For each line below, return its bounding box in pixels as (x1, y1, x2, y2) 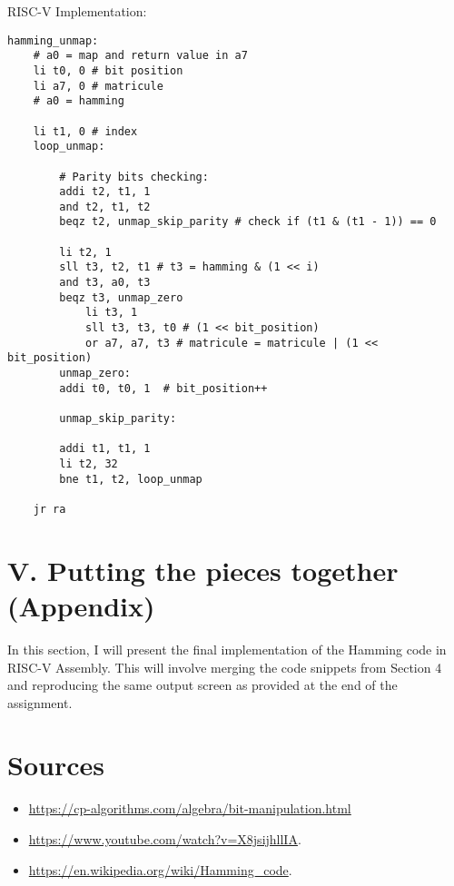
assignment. (7, 693, 73, 712)
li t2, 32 (59, 457, 118, 470)
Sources (7, 746, 104, 783)
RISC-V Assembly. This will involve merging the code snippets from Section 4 (7, 657, 442, 676)
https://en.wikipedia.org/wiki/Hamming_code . (28, 860, 292, 879)
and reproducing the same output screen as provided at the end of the (7, 675, 398, 694)
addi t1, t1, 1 (59, 442, 151, 456)
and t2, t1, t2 (59, 200, 151, 213)
